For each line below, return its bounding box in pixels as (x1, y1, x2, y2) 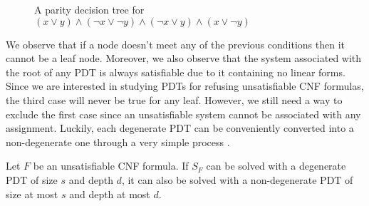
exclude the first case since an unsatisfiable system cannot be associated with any (6, 106, 361, 121)
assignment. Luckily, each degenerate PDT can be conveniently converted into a (6, 120, 354, 135)
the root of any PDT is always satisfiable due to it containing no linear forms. (6, 64, 345, 79)
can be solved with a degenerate (206, 158, 346, 173)
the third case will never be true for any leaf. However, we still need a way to (6, 92, 343, 107)
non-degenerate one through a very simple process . (6, 134, 230, 149)
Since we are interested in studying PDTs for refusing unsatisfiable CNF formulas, (6, 78, 364, 93)
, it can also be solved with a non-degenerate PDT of (121, 172, 353, 187)
